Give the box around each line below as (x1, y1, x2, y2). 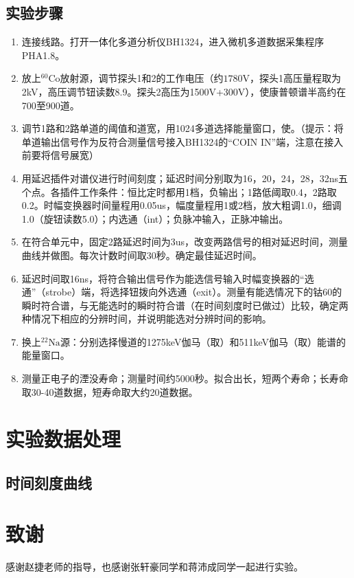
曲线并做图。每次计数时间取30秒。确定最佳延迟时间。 (21, 247, 262, 262)
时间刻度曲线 (5, 472, 92, 493)
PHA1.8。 (21, 47, 65, 62)
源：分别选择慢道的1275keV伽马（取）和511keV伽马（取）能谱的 (60, 334, 346, 348)
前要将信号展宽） (21, 148, 99, 162)
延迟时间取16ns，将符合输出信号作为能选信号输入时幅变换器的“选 (21, 271, 314, 285)
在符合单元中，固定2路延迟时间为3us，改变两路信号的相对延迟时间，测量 (21, 234, 349, 249)
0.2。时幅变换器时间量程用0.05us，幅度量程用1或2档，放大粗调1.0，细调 (21, 198, 342, 212)
